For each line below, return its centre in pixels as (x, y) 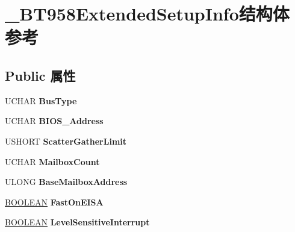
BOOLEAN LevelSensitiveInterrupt (77, 222)
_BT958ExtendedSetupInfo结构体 (147, 14)
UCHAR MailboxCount (52, 161)
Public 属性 (40, 75)
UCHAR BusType (41, 100)
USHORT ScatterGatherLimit (66, 141)
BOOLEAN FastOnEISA (54, 202)
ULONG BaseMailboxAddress (66, 182)
